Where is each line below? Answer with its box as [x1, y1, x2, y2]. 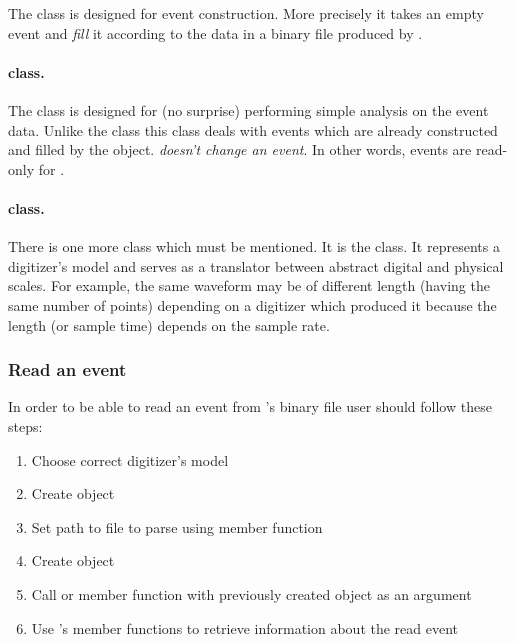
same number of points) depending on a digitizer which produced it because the [8, 294, 497, 315]
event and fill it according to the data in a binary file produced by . [8, 22, 423, 43]
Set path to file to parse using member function [31, 516, 323, 537]
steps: [8, 415, 43, 436]
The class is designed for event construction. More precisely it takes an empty [8, 3, 484, 23]
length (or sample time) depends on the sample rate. [8, 314, 330, 335]
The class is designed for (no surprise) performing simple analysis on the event [8, 99, 489, 120]
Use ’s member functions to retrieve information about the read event [31, 617, 459, 638]
